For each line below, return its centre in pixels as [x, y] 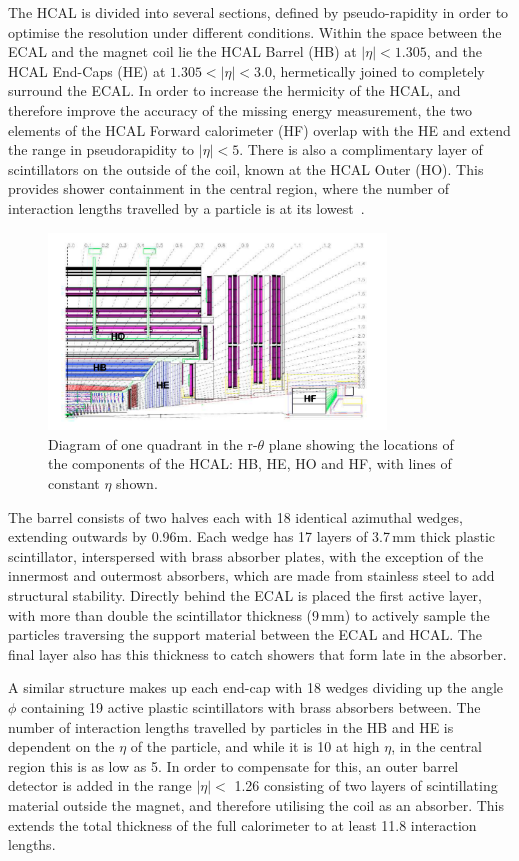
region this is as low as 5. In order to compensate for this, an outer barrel [233, 765]
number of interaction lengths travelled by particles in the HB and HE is [231, 726]
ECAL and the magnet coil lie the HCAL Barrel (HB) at [182, 51]
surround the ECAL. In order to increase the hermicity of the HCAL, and [234, 90]
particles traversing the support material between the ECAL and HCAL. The [245, 634]
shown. [137, 483]
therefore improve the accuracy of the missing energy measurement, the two [240, 109]
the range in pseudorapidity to [101, 149]
